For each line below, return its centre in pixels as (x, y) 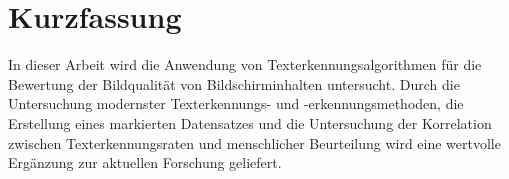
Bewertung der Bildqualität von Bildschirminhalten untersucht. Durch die (234, 83)
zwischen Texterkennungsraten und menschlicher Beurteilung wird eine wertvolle (254, 142)
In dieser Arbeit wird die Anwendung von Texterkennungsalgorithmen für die (245, 64)
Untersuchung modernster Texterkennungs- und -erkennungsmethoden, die (236, 103)
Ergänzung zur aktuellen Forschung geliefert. (145, 162)
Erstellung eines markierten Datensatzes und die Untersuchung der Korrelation (250, 122)
